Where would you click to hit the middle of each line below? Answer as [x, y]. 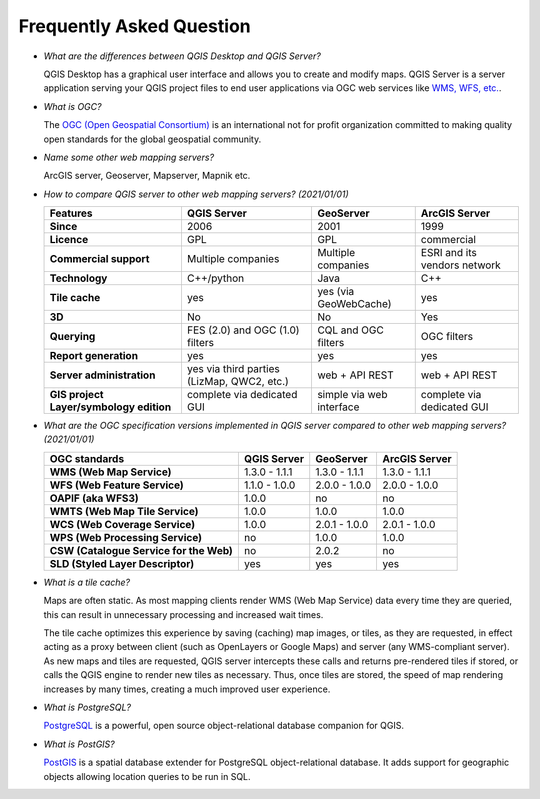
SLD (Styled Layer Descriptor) [122, 563]
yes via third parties [233, 369]
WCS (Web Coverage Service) [122, 524]
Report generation [94, 356]
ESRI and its [448, 253]
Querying [72, 337]
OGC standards [87, 458]
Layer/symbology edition [110, 407]
